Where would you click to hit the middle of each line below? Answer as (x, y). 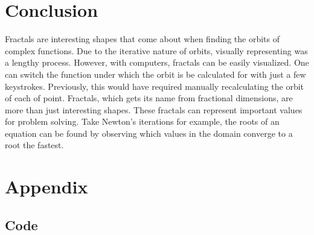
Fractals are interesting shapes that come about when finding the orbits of (142, 39)
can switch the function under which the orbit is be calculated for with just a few (155, 74)
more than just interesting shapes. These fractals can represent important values (154, 109)
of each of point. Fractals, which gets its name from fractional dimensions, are (149, 98)
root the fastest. (34, 145)
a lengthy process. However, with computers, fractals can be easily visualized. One (157, 62)
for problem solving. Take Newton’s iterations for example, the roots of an (142, 121)
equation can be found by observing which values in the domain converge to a (149, 133)
